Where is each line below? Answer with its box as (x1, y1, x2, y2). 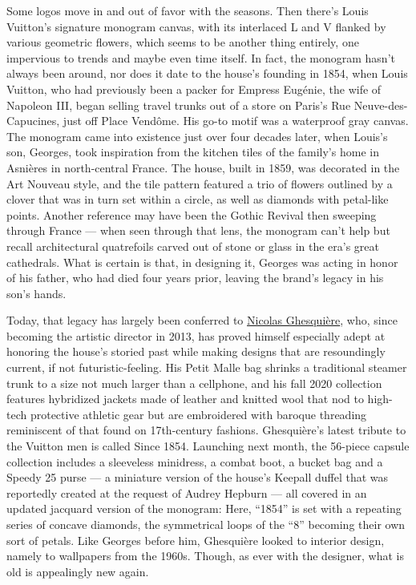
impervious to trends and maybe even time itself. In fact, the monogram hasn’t (6, 49, 395, 66)
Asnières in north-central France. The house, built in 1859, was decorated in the (6, 159, 400, 175)
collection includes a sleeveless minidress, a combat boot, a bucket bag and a (6, 453, 383, 470)
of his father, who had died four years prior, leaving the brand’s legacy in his (6, 269, 384, 286)
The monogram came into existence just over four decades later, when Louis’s (6, 127, 388, 144)
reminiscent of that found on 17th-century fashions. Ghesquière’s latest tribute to (6, 422, 406, 438)
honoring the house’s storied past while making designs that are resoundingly (6, 343, 386, 360)
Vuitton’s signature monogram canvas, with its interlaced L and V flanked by (6, 18, 386, 34)
